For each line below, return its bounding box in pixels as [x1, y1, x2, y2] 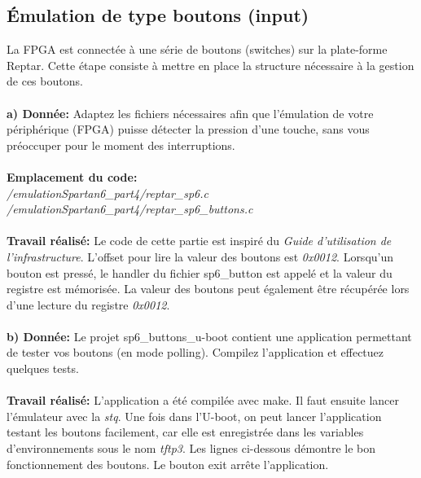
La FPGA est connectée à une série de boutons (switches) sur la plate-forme [7, 41, 388, 58]
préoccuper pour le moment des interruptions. [7, 136, 235, 153]
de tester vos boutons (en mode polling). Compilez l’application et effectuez [7, 344, 384, 361]
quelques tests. [7, 360, 79, 377]
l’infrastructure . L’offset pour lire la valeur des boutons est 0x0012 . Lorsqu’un [7, 248, 394, 265]
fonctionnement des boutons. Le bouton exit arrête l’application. [7, 455, 329, 472]
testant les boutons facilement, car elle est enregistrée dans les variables [7, 423, 364, 441]
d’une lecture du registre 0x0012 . [7, 296, 170, 313]
